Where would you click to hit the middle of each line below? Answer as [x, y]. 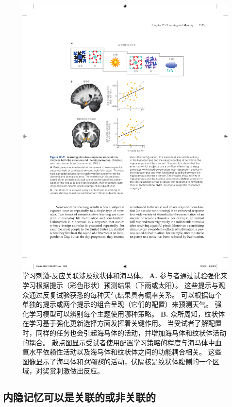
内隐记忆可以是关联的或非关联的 [79, 397]
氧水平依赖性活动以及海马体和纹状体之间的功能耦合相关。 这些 [122, 352]
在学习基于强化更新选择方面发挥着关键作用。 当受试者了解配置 [122, 323]
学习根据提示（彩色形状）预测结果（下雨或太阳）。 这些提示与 [120, 285]
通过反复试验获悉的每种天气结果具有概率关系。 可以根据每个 [125, 294]
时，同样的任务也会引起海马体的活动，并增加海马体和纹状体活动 [124, 332]
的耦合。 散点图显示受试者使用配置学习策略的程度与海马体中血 [122, 342]
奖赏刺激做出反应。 [73, 371]
